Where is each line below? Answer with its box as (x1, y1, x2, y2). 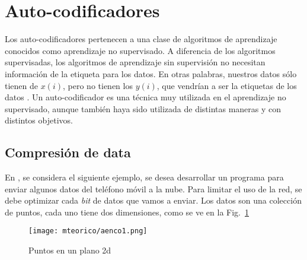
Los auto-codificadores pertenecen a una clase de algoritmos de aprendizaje (5, 33, 277, 45)
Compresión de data (5, 143, 131, 161)
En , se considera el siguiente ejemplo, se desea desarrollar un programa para (5, 171, 284, 183)
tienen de (5, 79, 38, 91)
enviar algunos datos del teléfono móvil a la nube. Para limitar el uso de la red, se (5, 182, 302, 195)
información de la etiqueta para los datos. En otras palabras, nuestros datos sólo (5, 67, 297, 80)
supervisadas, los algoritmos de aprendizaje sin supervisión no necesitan (5, 56, 266, 68)
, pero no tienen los (63, 79, 133, 91)
